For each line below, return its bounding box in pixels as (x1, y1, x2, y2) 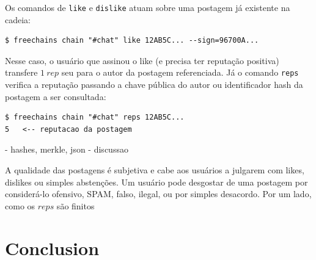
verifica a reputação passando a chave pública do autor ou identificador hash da (5, 78, 303, 91)
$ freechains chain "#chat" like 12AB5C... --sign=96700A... (5, 36, 259, 45)
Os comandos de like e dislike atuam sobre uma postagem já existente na (5, 1, 290, 13)
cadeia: (5, 13, 31, 26)
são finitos (56, 199, 95, 212)
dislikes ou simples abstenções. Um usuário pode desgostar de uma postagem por (5, 175, 308, 188)
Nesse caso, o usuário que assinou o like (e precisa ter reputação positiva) (5, 54, 279, 67)
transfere (5, 66, 38, 79)
